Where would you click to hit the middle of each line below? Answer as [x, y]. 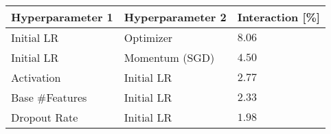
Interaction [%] [278, 17]
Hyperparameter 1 [62, 17]
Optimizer [148, 37]
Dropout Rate [45, 117]
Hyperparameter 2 [175, 17]
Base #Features [49, 97]
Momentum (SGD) [169, 57]
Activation [36, 77]
